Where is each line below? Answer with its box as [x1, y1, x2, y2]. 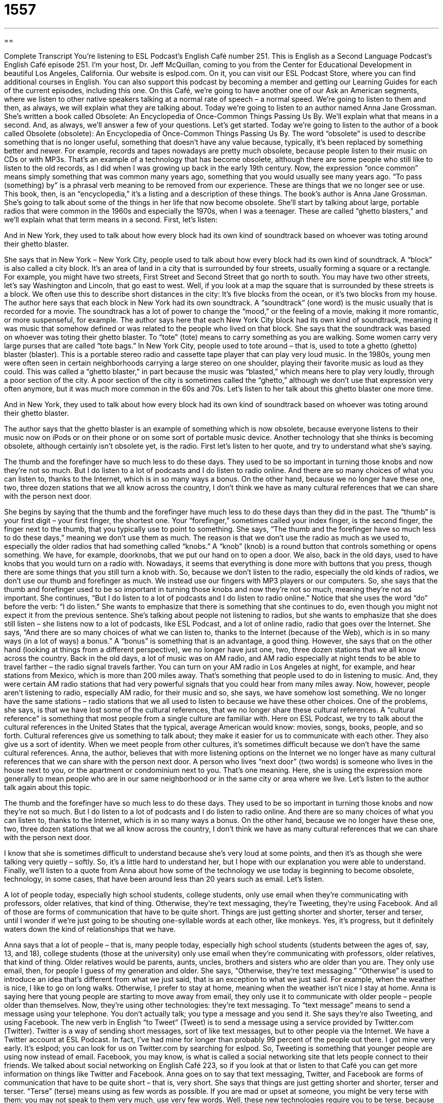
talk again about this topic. [4, 782, 92, 792]
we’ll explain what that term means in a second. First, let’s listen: [4, 215, 218, 224]
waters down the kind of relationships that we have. [4, 924, 176, 933]
